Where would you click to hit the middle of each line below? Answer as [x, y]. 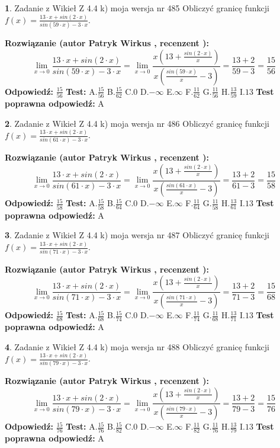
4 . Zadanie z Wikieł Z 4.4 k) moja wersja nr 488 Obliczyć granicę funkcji [137, 346]
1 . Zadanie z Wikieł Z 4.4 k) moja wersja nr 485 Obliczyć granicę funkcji [137, 8]
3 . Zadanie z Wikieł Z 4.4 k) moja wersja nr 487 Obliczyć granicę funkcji [137, 235]
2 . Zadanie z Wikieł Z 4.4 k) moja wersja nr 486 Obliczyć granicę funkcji [137, 123]
